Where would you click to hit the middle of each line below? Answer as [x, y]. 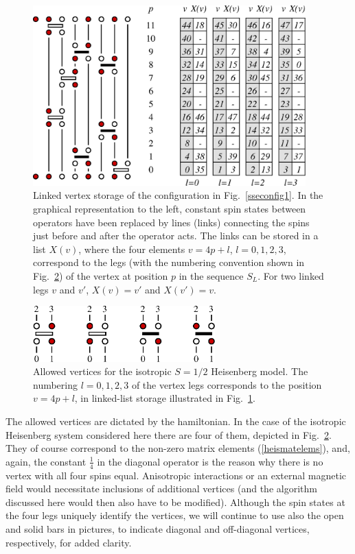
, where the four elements [132, 249]
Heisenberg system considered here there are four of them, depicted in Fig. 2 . [169, 434]
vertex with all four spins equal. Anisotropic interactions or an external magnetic [176, 475]
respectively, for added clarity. [69, 542]
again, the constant [46, 461]
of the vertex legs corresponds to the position [227, 384]
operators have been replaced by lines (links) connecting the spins [171, 222]
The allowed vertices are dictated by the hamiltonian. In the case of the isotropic [176, 421]
